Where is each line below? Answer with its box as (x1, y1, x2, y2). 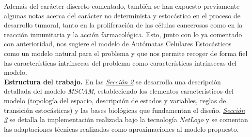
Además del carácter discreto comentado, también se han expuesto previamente (4, 1, 240, 11)
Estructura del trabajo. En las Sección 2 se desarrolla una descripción (4, 76, 221, 86)
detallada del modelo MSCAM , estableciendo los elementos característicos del (4, 86, 234, 96)
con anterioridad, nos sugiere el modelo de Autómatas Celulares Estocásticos (4, 39, 232, 49)
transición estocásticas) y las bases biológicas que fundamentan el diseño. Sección (4, 105, 245, 115)
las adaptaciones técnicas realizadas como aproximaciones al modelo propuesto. (4, 123, 239, 134)
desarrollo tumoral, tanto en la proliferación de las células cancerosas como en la (4, 20, 243, 30)
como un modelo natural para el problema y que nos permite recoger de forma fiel (4, 48, 248, 58)
